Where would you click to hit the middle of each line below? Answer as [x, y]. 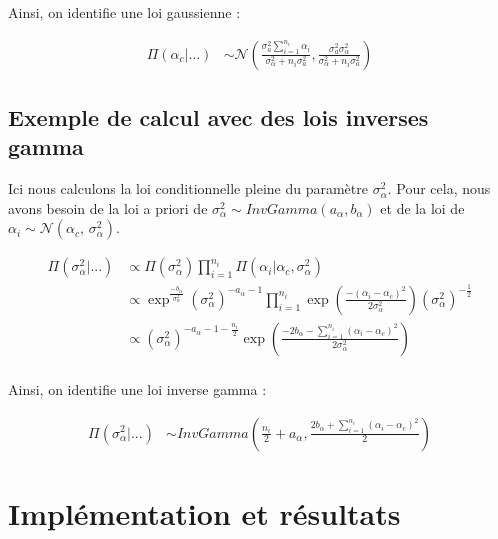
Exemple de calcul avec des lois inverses [218, 117]
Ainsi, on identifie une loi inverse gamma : [137, 388]
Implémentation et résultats [204, 512]
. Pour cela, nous [439, 188]
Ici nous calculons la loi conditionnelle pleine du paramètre [188, 188]
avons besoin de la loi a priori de [108, 207]
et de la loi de [422, 207]
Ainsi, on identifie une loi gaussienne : [124, 12]
